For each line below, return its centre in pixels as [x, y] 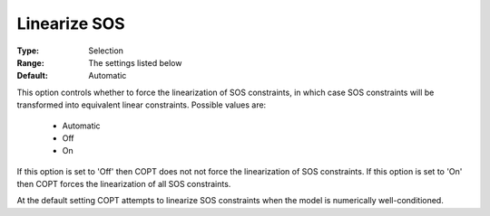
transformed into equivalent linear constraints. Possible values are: [142, 105]
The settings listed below [135, 62]
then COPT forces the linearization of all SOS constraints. [124, 184]
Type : [28, 51]
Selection [106, 51]
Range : [30, 62]
